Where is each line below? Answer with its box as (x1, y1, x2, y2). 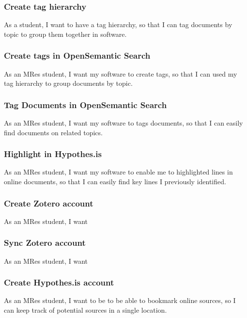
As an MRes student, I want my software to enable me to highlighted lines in (4, 167, 233, 177)
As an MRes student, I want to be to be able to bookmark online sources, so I (4, 295, 236, 305)
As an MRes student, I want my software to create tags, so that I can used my (4, 68, 237, 79)
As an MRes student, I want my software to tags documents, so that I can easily (4, 118, 243, 128)
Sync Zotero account (4, 237, 86, 249)
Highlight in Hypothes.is (4, 148, 102, 160)
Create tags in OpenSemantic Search (4, 49, 151, 62)
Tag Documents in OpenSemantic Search (4, 98, 167, 111)
